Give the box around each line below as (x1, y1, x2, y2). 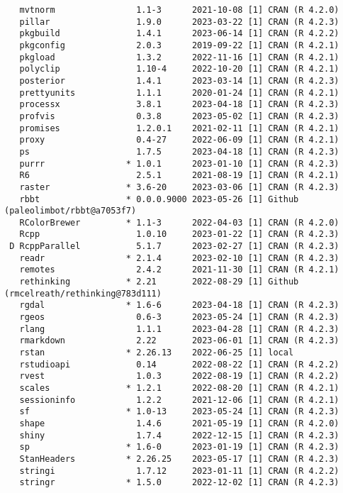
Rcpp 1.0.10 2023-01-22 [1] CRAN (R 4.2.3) (19, 229, 339, 240)
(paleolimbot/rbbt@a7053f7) (4, 206, 137, 216)
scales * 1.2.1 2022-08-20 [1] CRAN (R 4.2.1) (19, 383, 339, 393)
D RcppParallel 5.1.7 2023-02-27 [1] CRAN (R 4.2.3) (9, 241, 339, 252)
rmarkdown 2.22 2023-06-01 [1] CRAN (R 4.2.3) (19, 336, 339, 346)
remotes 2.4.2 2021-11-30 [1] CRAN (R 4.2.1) (19, 265, 339, 275)
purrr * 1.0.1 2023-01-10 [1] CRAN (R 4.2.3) (19, 158, 339, 169)
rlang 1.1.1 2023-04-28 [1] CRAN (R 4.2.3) (19, 323, 339, 334)
